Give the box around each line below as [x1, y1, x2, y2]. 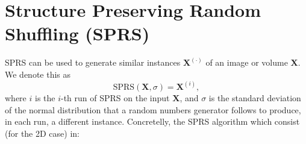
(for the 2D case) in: [5, 127, 80, 139]
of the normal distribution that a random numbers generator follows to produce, [5, 103, 301, 116]
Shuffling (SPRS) [5, 21, 150, 46]
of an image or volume [205, 56, 288, 69]
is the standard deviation [208, 91, 301, 104]
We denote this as [5, 67, 71, 80]
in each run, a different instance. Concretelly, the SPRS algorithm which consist [5, 115, 300, 128]
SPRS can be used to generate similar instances [5, 56, 181, 69]
